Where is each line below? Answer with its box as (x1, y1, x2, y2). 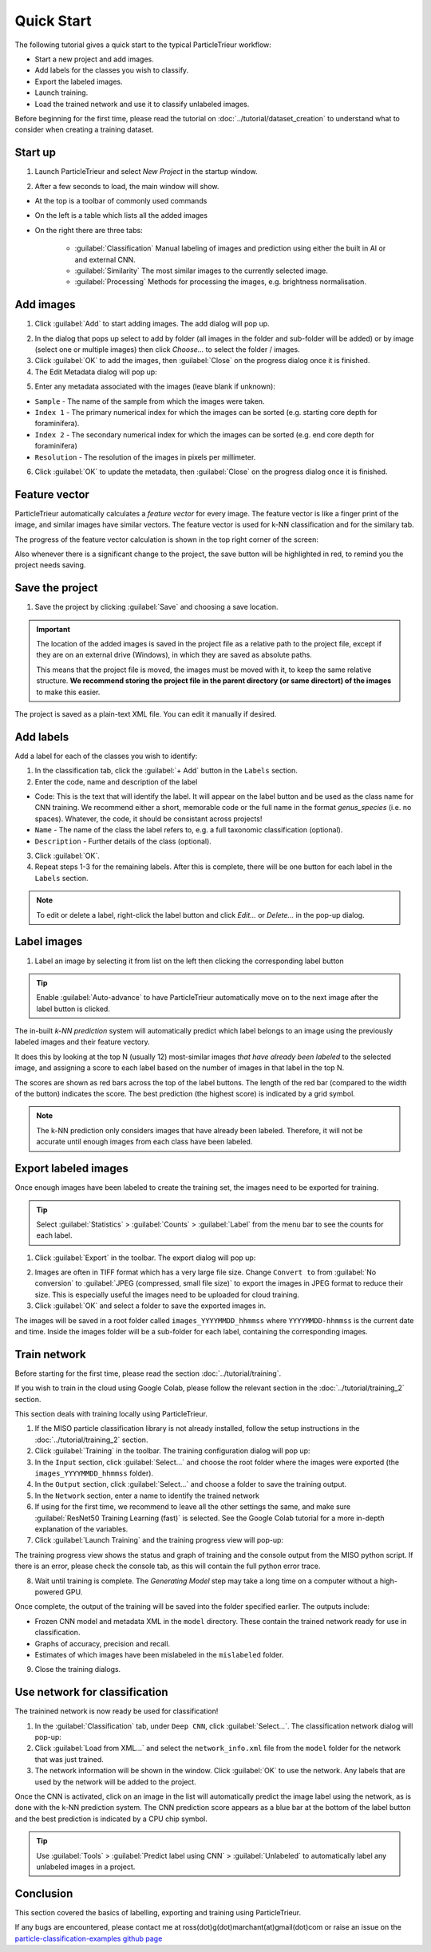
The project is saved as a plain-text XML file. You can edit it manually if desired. (14, 709, 277, 719)
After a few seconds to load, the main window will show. (34, 181, 219, 191)
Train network (14, 1347, 87, 1361)
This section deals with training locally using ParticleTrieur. (14, 1409, 208, 1419)
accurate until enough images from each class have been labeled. (36, 1137, 253, 1147)
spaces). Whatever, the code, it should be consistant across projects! (34, 814, 263, 824)
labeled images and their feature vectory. (14, 1037, 151, 1047)
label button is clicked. (36, 1004, 111, 1014)
